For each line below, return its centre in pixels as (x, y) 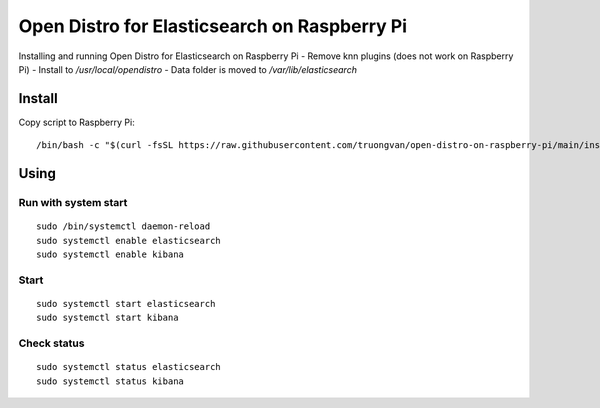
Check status (51, 343)
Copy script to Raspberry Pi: (76, 122)
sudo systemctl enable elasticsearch (129, 240)
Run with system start (73, 203)
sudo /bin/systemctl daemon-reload (123, 226)
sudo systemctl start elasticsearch (126, 303)
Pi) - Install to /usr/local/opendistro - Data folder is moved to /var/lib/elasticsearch (187, 69)
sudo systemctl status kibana (110, 381)
